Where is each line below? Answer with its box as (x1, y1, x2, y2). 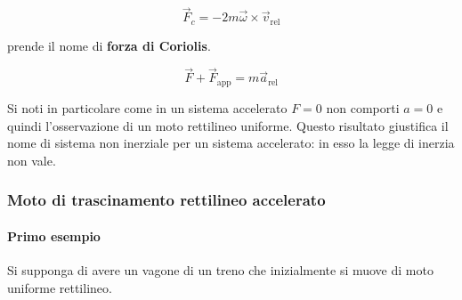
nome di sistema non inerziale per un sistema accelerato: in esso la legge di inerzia (7, 134, 455, 152)
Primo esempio (7, 226, 101, 245)
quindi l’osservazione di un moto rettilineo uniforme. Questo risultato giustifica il (7, 116, 449, 134)
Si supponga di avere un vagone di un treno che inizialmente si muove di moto (7, 260, 434, 279)
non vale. (7, 150, 56, 169)
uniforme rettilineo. (7, 278, 112, 296)
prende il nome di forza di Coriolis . (7, 36, 211, 54)
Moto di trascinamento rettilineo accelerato (7, 189, 326, 211)
